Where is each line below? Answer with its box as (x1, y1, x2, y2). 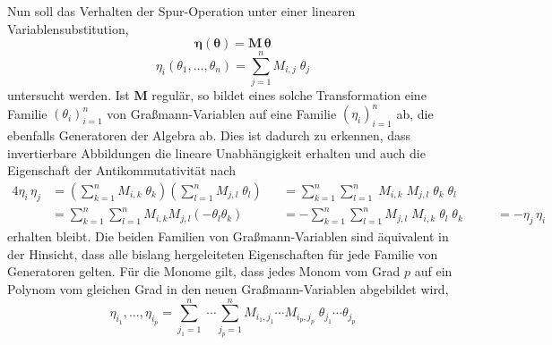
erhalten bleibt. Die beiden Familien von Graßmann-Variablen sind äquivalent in (7, 227, 449, 246)
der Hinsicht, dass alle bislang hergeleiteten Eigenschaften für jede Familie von (7, 244, 438, 263)
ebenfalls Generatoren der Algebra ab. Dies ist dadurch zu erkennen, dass (7, 126, 411, 145)
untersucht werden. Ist (7, 86, 130, 105)
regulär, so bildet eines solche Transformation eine (151, 86, 427, 105)
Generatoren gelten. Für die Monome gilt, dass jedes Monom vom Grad (7, 262, 401, 281)
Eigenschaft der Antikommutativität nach (7, 161, 237, 180)
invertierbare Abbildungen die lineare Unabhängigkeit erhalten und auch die (7, 143, 426, 162)
